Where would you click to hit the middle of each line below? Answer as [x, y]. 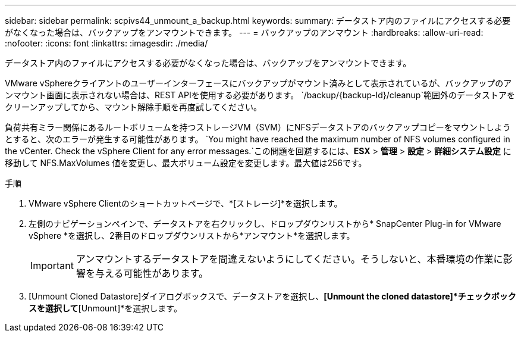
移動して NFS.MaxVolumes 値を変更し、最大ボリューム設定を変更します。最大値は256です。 [186, 163]
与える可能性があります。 [151, 273]
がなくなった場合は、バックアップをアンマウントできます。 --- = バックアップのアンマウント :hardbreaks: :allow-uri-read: [244, 32]
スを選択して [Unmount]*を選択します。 [105, 308]
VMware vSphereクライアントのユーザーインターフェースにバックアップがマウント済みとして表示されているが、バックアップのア [258, 83]
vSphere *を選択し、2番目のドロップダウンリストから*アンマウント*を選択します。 [192, 235]
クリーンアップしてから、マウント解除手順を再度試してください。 [134, 107]
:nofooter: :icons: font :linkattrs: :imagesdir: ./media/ [106, 43]
